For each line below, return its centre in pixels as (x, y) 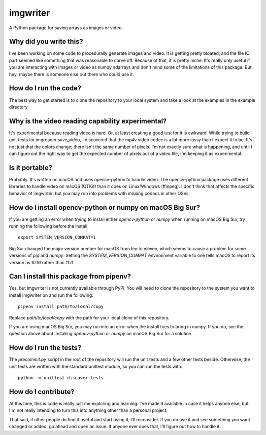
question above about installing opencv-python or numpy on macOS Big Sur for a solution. (101, 334)
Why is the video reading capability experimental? (88, 121)
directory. (19, 107)
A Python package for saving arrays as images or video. (66, 28)
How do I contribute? (42, 392)
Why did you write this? (46, 42)
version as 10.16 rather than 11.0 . (42, 262)
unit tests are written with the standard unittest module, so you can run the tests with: (96, 366)
